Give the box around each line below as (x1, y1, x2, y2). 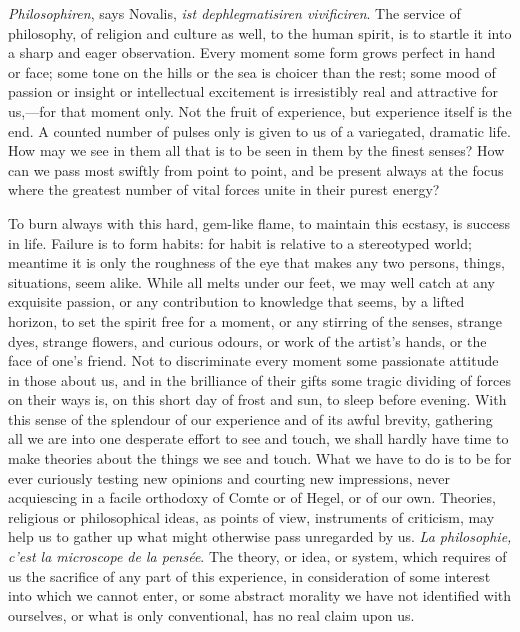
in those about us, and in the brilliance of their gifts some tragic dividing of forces (8, 369, 512, 390)
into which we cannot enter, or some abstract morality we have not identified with (8, 585, 512, 606)
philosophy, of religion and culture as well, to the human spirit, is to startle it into (8, 22, 512, 43)
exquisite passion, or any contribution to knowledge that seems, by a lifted (8, 291, 465, 312)
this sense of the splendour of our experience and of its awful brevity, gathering (8, 408, 493, 429)
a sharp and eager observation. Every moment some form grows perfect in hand (8, 42, 496, 63)
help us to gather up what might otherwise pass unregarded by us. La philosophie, (8, 526, 512, 547)
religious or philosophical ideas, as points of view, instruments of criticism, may (8, 506, 495, 527)
